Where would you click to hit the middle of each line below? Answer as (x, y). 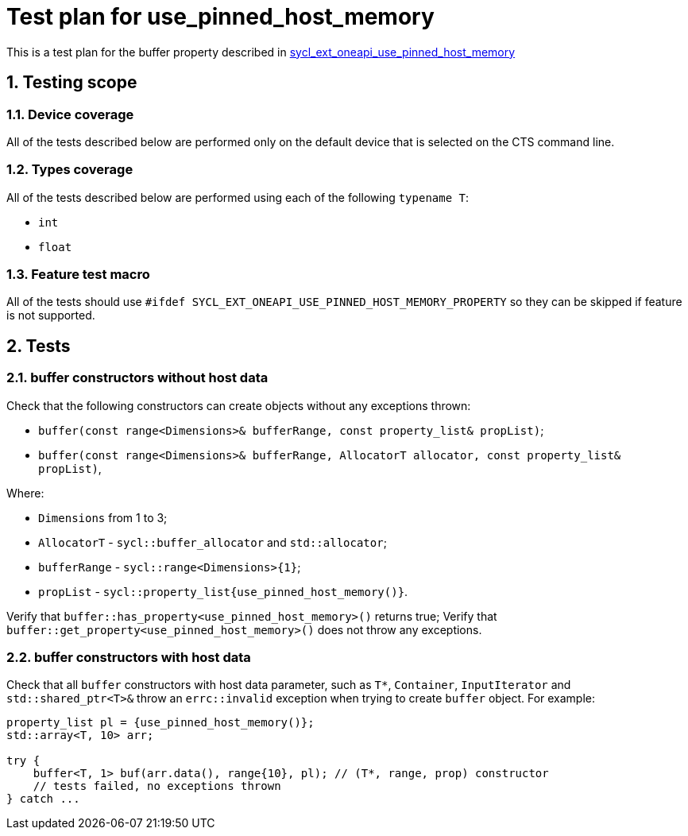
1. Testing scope (72, 83)
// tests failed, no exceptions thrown (157, 786)
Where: (25, 493)
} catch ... (43, 799)
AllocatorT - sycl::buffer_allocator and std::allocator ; (213, 542)
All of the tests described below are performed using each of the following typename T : (238, 197)
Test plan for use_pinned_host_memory (220, 17)
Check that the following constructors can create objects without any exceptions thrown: (239, 405)
